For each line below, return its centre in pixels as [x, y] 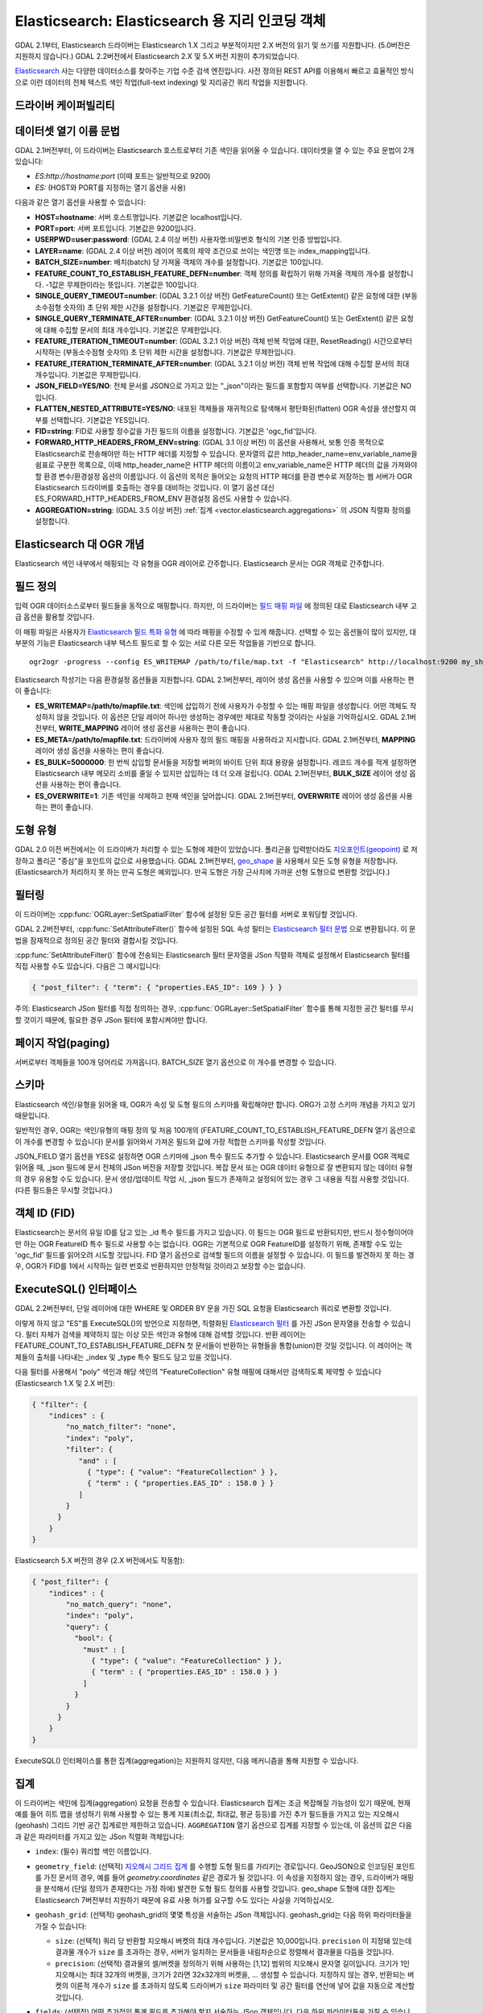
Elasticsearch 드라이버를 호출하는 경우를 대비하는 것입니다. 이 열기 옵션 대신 [155, 487]
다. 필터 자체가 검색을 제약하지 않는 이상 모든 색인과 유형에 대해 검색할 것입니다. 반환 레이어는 [161, 1335]
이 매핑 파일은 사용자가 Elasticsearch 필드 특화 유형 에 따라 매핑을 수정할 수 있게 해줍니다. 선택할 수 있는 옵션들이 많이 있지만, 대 [215, 631]
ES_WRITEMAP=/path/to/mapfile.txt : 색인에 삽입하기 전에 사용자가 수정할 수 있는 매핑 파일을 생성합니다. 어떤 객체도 [221, 705]
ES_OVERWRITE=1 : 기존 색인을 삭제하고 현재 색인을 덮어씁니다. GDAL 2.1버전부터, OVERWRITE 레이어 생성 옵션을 [217, 796]
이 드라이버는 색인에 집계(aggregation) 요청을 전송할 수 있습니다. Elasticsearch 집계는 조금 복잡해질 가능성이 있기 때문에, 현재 [213, 1803]
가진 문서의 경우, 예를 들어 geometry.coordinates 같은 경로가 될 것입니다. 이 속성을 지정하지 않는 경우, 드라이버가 [221, 1877]
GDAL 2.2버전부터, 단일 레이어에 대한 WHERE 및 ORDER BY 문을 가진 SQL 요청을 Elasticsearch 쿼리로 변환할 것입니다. [203, 1308]
